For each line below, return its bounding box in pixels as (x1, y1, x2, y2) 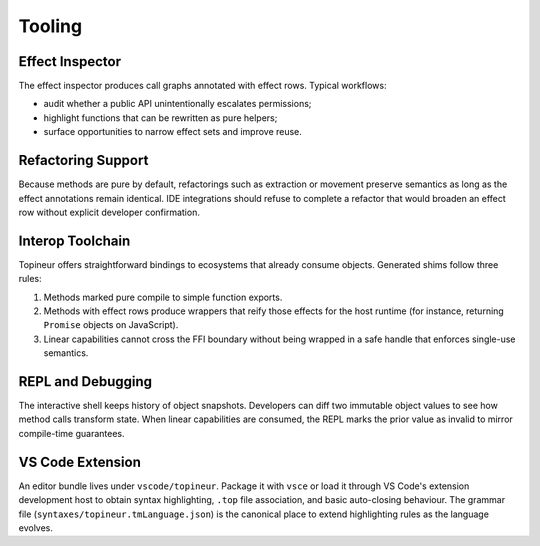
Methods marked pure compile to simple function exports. (43, 291, 283, 303)
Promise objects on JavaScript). (43, 319, 179, 331)
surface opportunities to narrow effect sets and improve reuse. (43, 126, 302, 138)
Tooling (18, 15, 83, 37)
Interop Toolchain (18, 232, 131, 249)
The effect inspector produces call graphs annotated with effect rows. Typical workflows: (18, 80, 387, 92)
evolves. (18, 521, 54, 534)
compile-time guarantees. (18, 427, 125, 439)
